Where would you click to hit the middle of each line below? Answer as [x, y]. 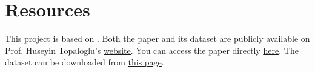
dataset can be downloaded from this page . [85, 62]
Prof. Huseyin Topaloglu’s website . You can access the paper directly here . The [152, 50]
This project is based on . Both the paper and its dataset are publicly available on [157, 38]
